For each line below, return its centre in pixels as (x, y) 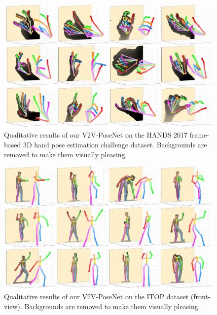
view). (13, 306)
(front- (200, 296)
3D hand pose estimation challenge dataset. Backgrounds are (115, 144)
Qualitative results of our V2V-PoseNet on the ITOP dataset (96, 296)
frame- (199, 135)
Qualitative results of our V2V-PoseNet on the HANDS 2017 (96, 135)
